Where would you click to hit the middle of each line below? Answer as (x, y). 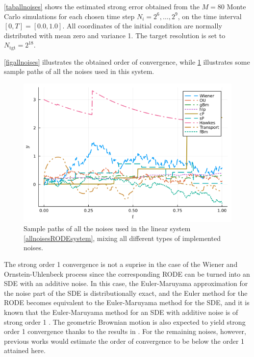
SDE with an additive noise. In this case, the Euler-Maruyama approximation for (126, 283)
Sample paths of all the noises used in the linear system (107, 228)
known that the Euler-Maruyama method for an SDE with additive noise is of (121, 312)
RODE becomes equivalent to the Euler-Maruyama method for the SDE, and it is (127, 302)
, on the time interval (210, 16)
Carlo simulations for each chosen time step (69, 16)
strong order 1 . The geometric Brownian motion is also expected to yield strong (125, 321)
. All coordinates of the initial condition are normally (142, 26)
